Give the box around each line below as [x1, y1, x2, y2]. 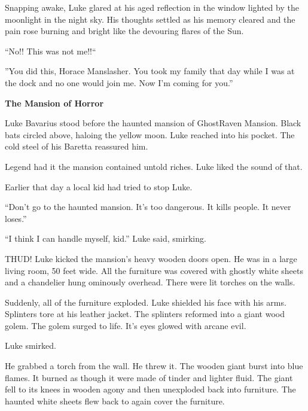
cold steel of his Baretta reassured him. [5, 140, 148, 153]
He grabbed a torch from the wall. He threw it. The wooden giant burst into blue [5, 360, 303, 372]
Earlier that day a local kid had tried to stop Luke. [5, 180, 193, 193]
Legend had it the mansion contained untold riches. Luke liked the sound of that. [5, 160, 303, 172]
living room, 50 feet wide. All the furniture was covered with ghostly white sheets [5, 264, 303, 276]
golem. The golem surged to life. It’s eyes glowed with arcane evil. [5, 319, 246, 331]
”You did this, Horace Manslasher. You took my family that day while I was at [5, 65, 295, 77]
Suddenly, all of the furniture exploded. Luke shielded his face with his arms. [5, 296, 286, 308]
